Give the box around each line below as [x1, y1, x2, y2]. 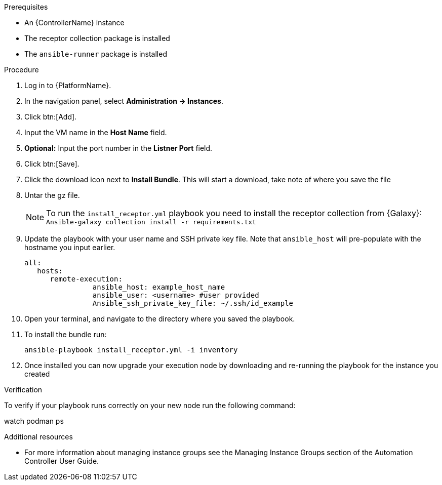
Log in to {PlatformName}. [24, 81, 111, 90]
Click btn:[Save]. [24, 159, 79, 168]
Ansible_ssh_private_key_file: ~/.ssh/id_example [92, 299, 294, 307]
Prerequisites [4, 3, 48, 11]
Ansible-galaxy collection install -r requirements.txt [46, 218, 256, 226]
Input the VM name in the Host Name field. [24, 128, 167, 137]
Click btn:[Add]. [24, 112, 77, 121]
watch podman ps [4, 417, 64, 425]
